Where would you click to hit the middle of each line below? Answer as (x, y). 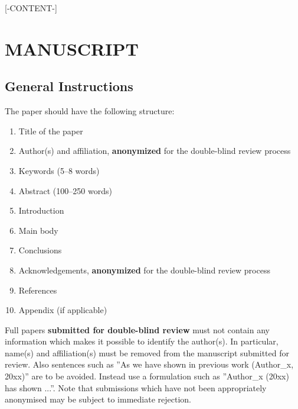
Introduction (41, 210)
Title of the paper (51, 131)
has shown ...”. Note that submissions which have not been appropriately (136, 387)
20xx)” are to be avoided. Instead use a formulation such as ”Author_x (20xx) (147, 376)
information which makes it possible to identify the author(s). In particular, (142, 341)
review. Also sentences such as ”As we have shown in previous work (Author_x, (149, 364)
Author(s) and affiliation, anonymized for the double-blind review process (155, 151)
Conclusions (40, 250)
